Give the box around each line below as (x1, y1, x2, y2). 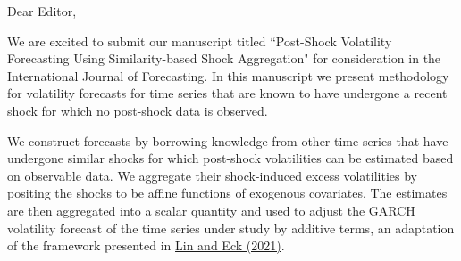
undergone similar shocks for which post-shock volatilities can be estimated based (7, 149, 454, 167)
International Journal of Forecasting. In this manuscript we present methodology (7, 66, 449, 85)
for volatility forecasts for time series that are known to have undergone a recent (7, 84, 448, 102)
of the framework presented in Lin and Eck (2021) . (7, 236, 285, 255)
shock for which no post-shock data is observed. (7, 101, 268, 119)
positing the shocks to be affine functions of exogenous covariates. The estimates (7, 184, 448, 202)
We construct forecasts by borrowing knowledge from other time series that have (7, 131, 448, 150)
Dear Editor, (7, 2, 77, 20)
